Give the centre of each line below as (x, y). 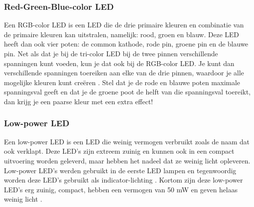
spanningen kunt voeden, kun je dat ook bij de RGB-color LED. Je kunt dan (119, 63)
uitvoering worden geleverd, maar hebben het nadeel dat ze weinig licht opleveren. (127, 160)
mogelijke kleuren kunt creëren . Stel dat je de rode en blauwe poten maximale (122, 82)
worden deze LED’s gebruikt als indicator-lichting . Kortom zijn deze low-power (124, 180)
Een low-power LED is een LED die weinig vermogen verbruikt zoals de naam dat (127, 141)
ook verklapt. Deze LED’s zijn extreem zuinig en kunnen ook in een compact (119, 151)
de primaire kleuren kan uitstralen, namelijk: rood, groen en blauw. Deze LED (122, 34)
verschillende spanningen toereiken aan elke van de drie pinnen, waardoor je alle (124, 73)
